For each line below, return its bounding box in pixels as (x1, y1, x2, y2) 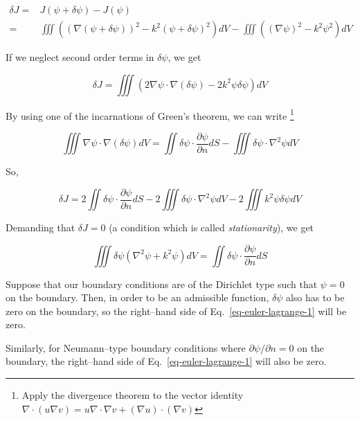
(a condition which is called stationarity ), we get (109, 220, 314, 235)
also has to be (285, 290, 345, 305)
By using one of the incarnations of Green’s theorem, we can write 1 (6, 106, 294, 123)
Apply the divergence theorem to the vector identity (21, 388, 244, 402)
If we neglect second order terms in (6, 50, 154, 64)
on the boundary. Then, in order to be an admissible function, (6, 290, 269, 305)
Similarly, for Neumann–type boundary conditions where (6, 340, 246, 355)
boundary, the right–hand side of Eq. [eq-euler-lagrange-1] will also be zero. (6, 354, 327, 368)
